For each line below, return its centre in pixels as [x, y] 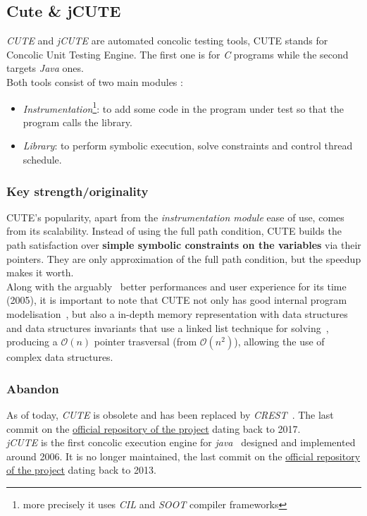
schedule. [42, 160]
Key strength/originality [77, 191]
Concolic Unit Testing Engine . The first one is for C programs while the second [178, 54]
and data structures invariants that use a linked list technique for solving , [168, 327]
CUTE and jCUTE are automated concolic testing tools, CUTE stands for [167, 41]
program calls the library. [77, 122]
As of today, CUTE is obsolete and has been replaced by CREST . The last [170, 414]
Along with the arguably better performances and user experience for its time [176, 286]
